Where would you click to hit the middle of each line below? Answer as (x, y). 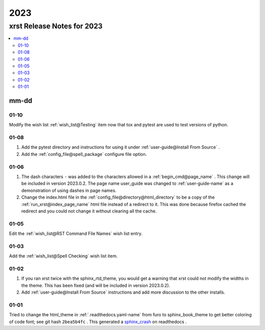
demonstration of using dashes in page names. (69, 190)
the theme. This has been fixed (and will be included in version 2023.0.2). (96, 285)
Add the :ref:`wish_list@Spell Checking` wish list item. (63, 256)
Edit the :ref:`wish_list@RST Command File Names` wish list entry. (76, 234)
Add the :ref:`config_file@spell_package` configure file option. (84, 154)
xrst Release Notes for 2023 (56, 26)
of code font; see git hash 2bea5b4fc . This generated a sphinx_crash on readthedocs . (98, 322)
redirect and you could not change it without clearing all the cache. (89, 211)
